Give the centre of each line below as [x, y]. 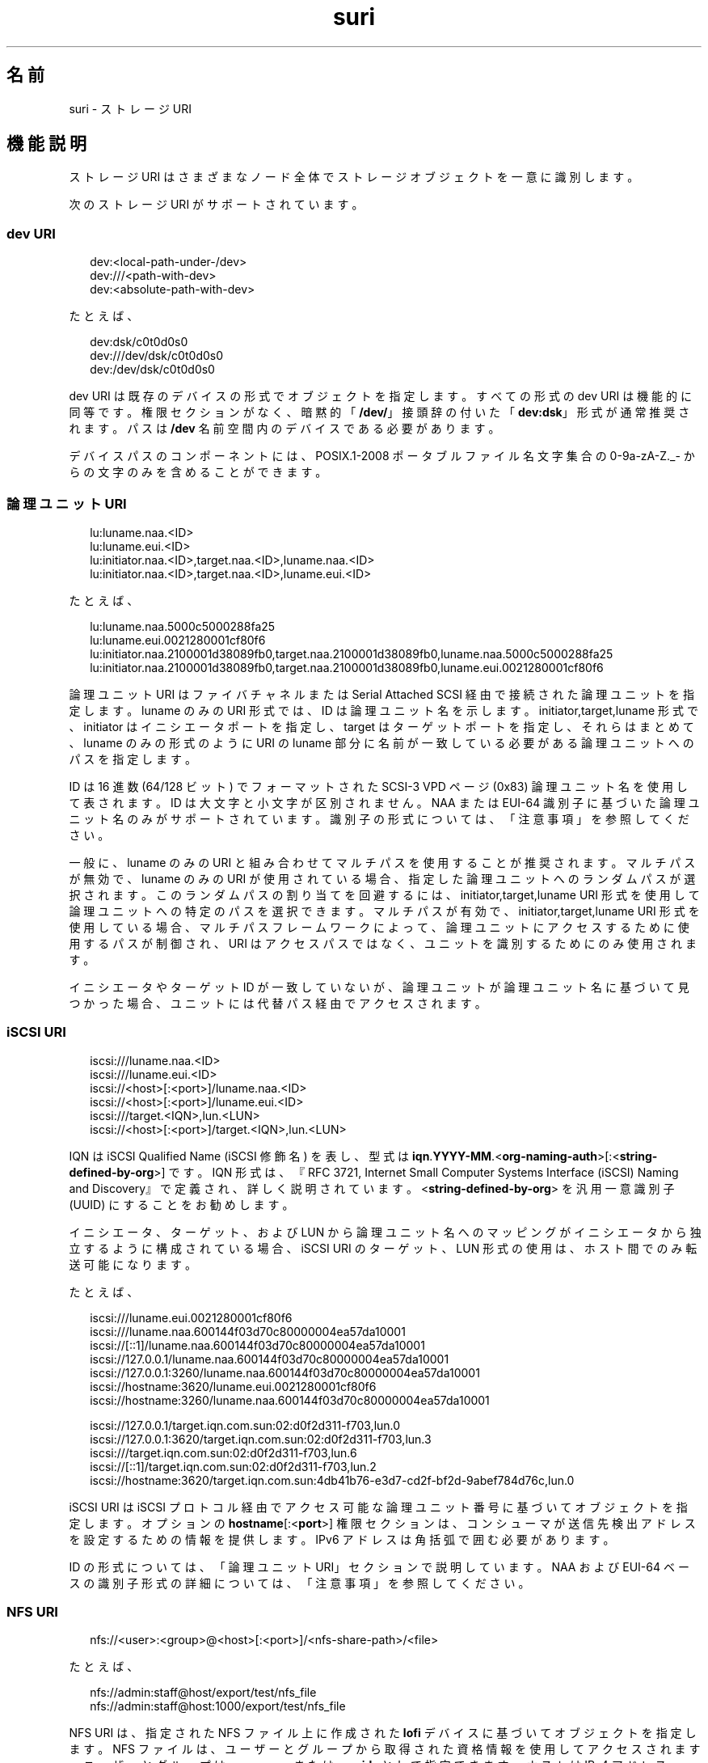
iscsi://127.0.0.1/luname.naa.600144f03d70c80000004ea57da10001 [270, 1359]
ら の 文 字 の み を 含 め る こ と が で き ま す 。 [198, 472]
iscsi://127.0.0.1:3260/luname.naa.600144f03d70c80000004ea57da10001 [285, 1372]
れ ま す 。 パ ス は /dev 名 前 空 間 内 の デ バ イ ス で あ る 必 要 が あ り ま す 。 [284, 429]
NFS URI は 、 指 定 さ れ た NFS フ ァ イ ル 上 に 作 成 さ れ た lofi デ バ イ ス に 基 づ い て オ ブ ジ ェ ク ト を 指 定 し [383, 1733]
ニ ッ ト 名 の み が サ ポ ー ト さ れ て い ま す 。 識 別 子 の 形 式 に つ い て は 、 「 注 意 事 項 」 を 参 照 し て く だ [379, 818]
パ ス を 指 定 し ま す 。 [133, 759]
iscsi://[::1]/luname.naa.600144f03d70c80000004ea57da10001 [257, 1345]
